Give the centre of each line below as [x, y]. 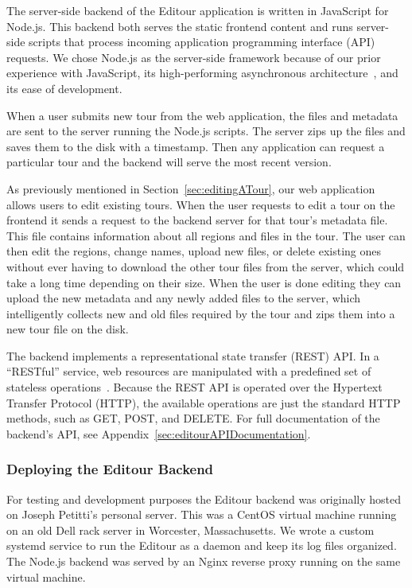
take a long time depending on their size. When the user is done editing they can [204, 282]
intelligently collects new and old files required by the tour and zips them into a [201, 313]
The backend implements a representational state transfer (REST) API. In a [193, 355]
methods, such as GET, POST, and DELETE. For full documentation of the [193, 418]
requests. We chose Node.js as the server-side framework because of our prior [194, 57]
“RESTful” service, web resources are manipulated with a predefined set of [189, 371]
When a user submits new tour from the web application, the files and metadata [202, 115]
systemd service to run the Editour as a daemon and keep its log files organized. [202, 545]
